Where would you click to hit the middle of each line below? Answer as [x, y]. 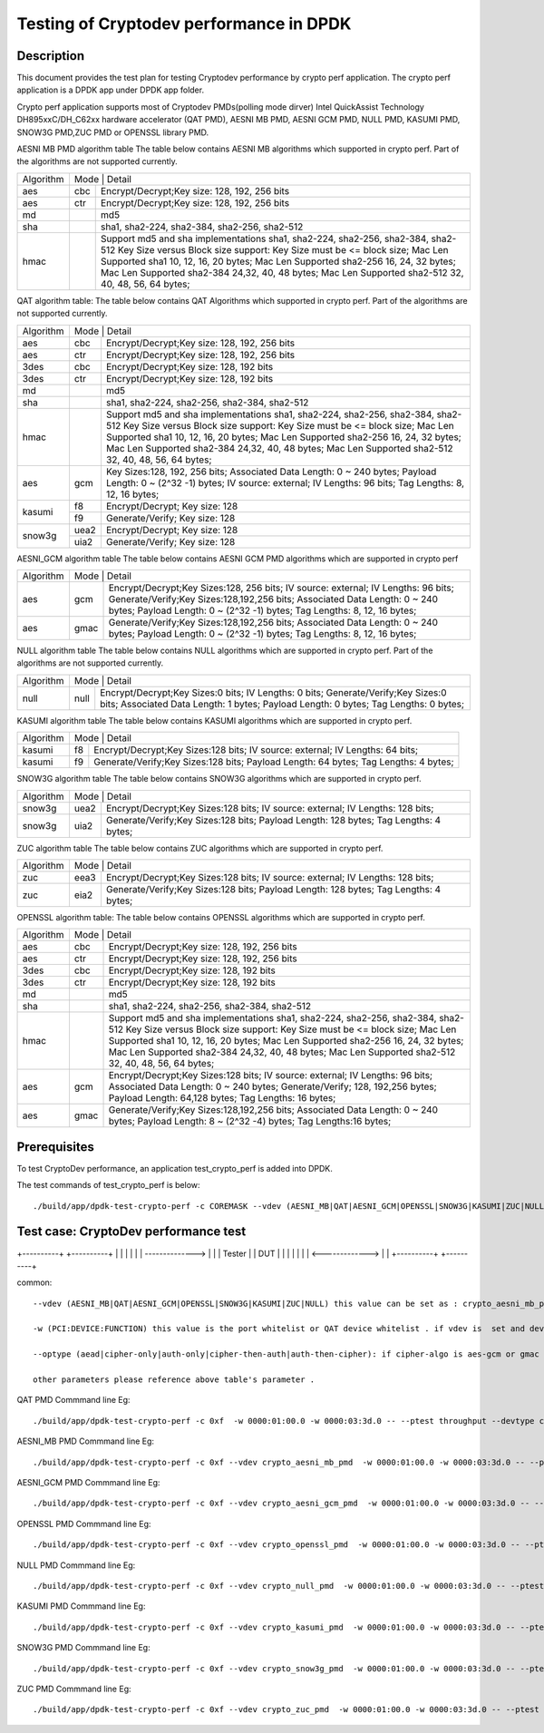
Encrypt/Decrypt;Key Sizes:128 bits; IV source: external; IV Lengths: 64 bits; [256, 750]
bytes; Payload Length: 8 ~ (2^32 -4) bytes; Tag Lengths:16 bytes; [250, 1122]
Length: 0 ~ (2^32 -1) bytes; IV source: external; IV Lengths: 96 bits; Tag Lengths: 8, [285, 482]
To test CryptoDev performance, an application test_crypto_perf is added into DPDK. [175, 1168]
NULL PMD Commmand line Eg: [76, 1565]
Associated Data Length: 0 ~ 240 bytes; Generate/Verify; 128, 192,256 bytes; [272, 1086]
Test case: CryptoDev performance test [131, 1232]
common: [34, 1282]
